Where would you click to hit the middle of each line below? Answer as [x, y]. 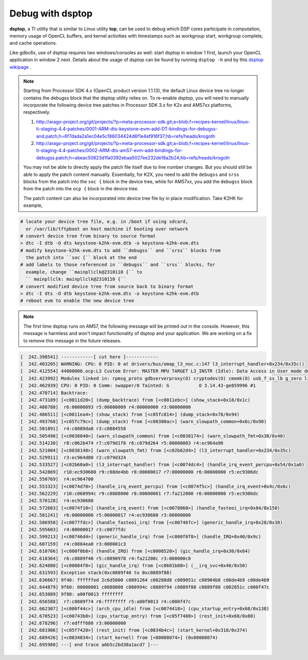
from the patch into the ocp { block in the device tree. [81, 189]
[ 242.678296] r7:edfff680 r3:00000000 [73, 623]
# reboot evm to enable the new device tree [77, 301]
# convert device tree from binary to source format [88, 236]
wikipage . [21, 67]
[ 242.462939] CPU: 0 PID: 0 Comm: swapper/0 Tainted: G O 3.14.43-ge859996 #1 [138, 386]
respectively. [37, 112]
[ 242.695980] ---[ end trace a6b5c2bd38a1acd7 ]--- [89, 645]
